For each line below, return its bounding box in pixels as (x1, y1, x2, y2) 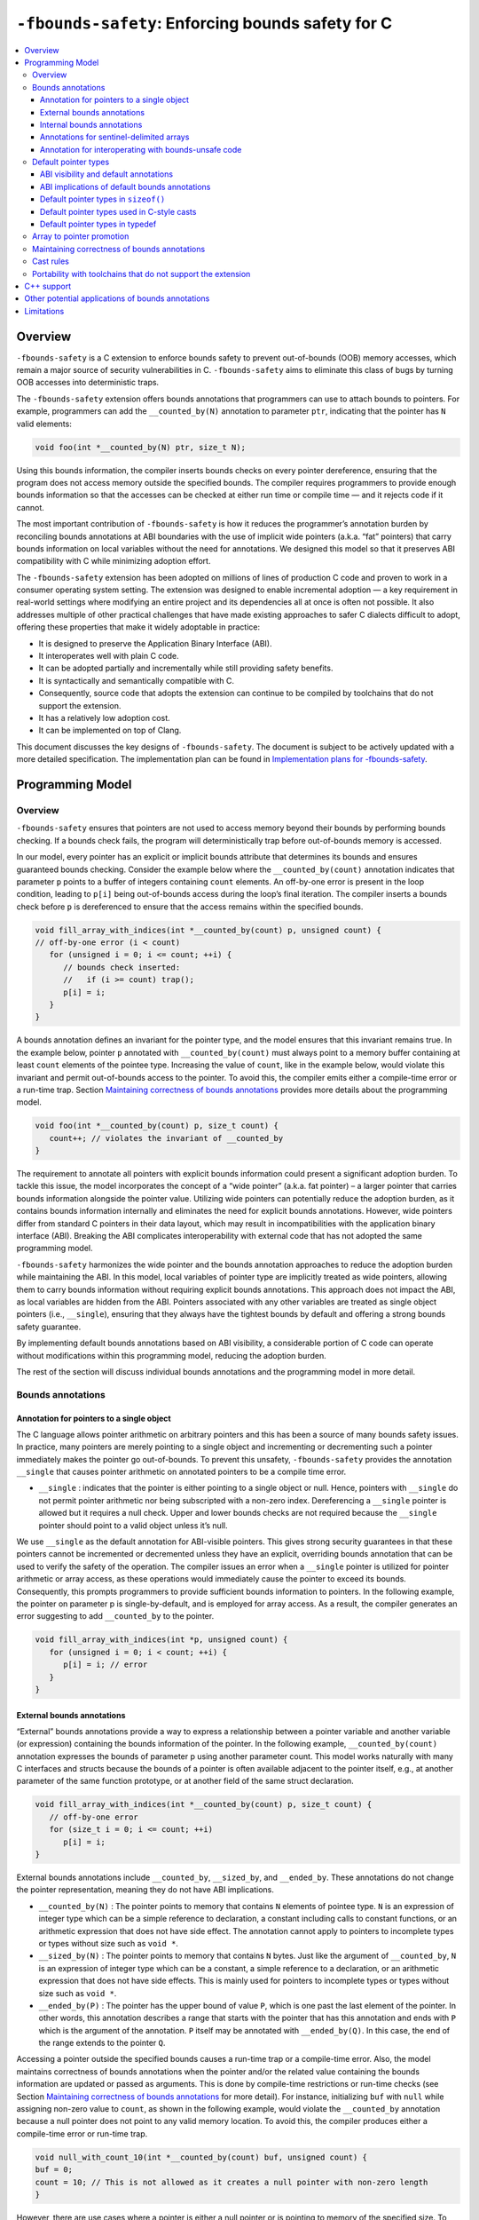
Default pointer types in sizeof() (40, 194, 166, 204)
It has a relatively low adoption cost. (38, 713, 170, 723)
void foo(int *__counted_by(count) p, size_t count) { (35, 1121, 279, 1131)
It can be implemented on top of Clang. (38, 725, 182, 736)
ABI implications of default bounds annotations (40, 181, 211, 192)
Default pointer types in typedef (40, 218, 157, 230)
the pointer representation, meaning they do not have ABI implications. (16, 1884, 275, 1895)
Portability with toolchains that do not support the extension (32, 268, 251, 279)
